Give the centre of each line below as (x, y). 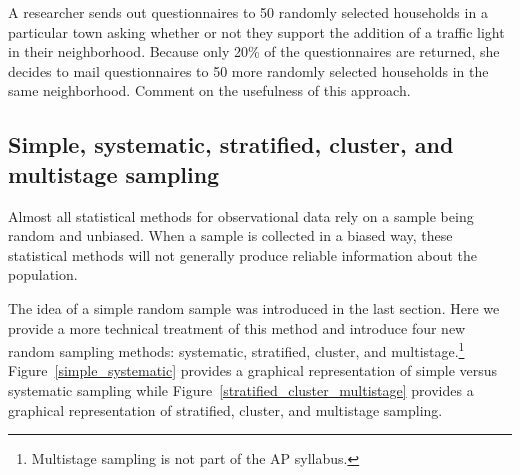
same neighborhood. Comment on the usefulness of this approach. (209, 90)
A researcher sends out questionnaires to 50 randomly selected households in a (248, 12)
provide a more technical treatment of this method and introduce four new (237, 327)
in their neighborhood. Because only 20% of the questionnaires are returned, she (254, 51)
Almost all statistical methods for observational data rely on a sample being (241, 215)
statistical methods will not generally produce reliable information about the (243, 254)
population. (43, 274)
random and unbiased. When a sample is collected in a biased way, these (230, 235)
